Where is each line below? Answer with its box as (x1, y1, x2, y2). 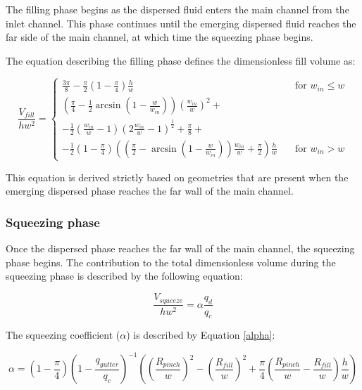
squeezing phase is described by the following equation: (6, 268, 243, 283)
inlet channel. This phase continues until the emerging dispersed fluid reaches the (6, 15, 356, 30)
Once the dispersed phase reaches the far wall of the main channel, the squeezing (6, 241, 355, 256)
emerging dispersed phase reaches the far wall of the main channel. (6, 183, 294, 198)
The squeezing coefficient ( (6, 327, 120, 342)
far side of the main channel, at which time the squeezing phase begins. (6, 30, 313, 44)
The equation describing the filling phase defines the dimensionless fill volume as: (6, 53, 356, 67)
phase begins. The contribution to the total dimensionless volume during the (6, 254, 336, 269)
